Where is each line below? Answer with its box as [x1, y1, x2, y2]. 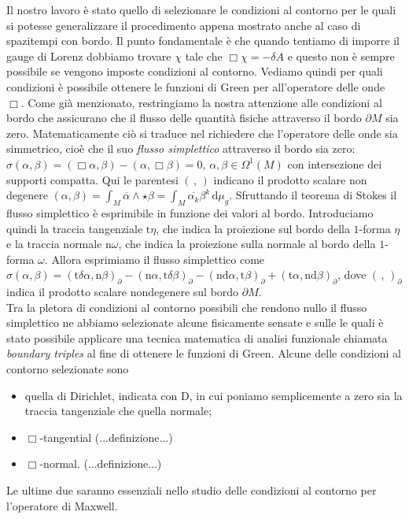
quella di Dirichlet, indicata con [24, 387, 178, 403]
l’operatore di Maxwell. [6, 497, 118, 513]
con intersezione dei [287, 155, 382, 172]
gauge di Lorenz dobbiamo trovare [6, 47, 171, 64]
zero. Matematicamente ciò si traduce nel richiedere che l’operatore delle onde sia [6, 124, 398, 141]
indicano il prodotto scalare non [213, 171, 367, 187]
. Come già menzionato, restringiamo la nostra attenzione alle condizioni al [20, 94, 382, 110]
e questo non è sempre [287, 47, 395, 64]
